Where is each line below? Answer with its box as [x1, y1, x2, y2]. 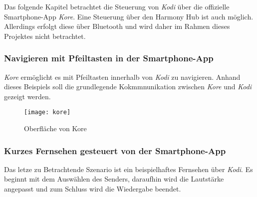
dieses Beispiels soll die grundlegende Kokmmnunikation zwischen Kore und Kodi [4, 81, 252, 92]
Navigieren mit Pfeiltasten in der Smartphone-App [4, 52, 214, 64]
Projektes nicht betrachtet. [4, 30, 86, 41]
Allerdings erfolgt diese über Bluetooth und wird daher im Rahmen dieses [4, 21, 230, 31]
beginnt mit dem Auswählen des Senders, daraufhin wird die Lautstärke [4, 174, 224, 184]
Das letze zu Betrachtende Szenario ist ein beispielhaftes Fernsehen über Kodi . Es [4, 164, 253, 174]
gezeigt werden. [4, 91, 51, 101]
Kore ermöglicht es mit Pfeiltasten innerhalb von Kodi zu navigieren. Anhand [4, 71, 241, 82]
